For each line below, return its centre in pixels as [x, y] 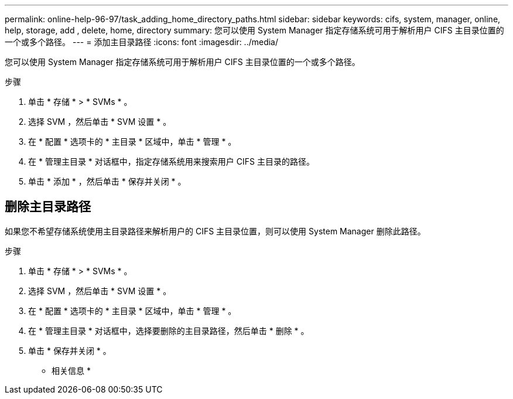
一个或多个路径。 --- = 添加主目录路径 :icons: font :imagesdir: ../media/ [142, 42]
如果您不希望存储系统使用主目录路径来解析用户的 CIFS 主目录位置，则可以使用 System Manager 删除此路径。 [215, 231]
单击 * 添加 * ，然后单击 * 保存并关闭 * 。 [107, 181]
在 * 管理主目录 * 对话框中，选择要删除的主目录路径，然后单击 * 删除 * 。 [169, 330]
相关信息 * [71, 370]
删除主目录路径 [48, 207]
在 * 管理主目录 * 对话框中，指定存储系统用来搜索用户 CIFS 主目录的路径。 [171, 161]
